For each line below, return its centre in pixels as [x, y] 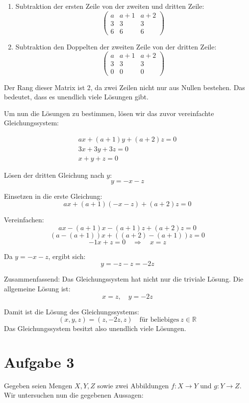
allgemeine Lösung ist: [37, 288]
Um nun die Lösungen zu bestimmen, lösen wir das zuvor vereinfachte [109, 113]
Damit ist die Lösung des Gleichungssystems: [72, 311]
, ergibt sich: [67, 256]
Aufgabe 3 [39, 362]
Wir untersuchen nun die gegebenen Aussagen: [74, 395]
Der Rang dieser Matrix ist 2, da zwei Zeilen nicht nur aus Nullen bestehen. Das [124, 87]
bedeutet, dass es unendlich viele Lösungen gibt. [76, 97]
